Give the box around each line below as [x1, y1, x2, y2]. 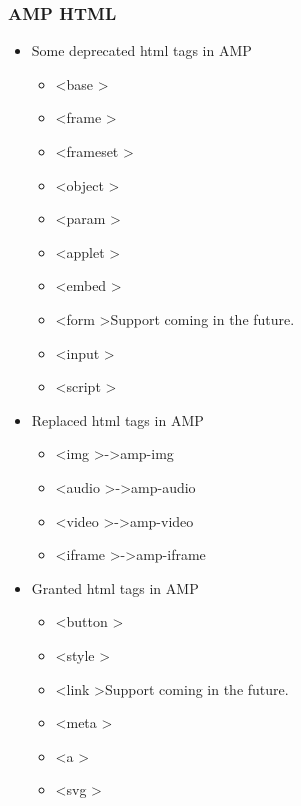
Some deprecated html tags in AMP [31, 40, 252, 61]
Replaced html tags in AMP [31, 409, 204, 430]
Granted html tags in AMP [31, 577, 199, 598]
